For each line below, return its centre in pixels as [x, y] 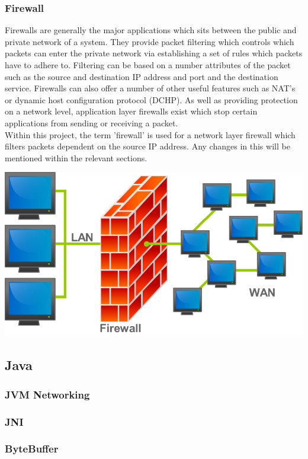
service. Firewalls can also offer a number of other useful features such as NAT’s [150, 88]
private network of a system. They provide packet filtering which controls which [150, 41]
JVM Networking [47, 394]
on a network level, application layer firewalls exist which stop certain [131, 111]
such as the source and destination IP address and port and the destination [142, 76]
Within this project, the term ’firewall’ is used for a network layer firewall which [150, 134]
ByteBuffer [32, 449]
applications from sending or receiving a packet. [92, 122]
